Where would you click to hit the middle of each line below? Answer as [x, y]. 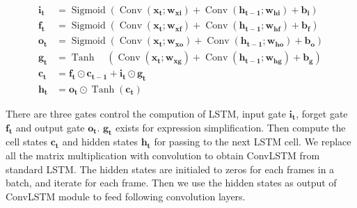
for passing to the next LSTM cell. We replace [253, 142]
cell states [27, 142]
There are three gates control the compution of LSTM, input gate [146, 113]
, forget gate [322, 113]
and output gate [50, 127]
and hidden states [100, 142]
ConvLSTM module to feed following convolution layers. [126, 196]
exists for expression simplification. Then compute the [230, 127]
